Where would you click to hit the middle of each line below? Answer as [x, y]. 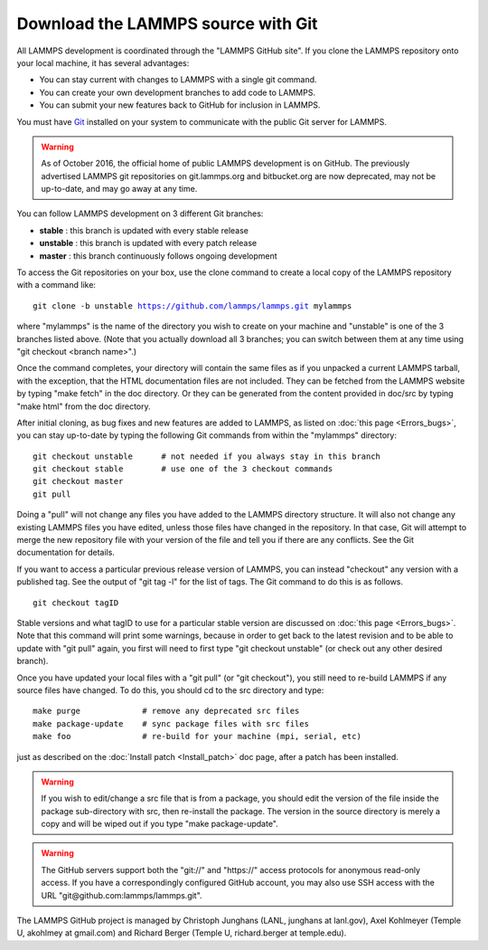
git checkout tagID [76, 603]
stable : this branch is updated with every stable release [144, 230]
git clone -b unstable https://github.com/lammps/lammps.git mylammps [192, 306]
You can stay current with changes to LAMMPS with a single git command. [178, 80]
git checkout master [78, 481]
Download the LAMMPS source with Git [167, 24]
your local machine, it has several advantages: [103, 62]
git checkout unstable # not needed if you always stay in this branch [207, 456]
